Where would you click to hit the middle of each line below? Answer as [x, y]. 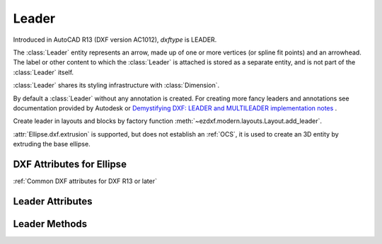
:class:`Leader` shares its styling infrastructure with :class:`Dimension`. [116, 86]
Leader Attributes [53, 201]
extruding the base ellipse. [52, 144]
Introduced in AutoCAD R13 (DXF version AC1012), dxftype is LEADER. [115, 40]
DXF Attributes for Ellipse [70, 164]
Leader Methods [50, 224]
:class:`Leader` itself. [44, 72]
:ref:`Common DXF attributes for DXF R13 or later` [85, 181]
